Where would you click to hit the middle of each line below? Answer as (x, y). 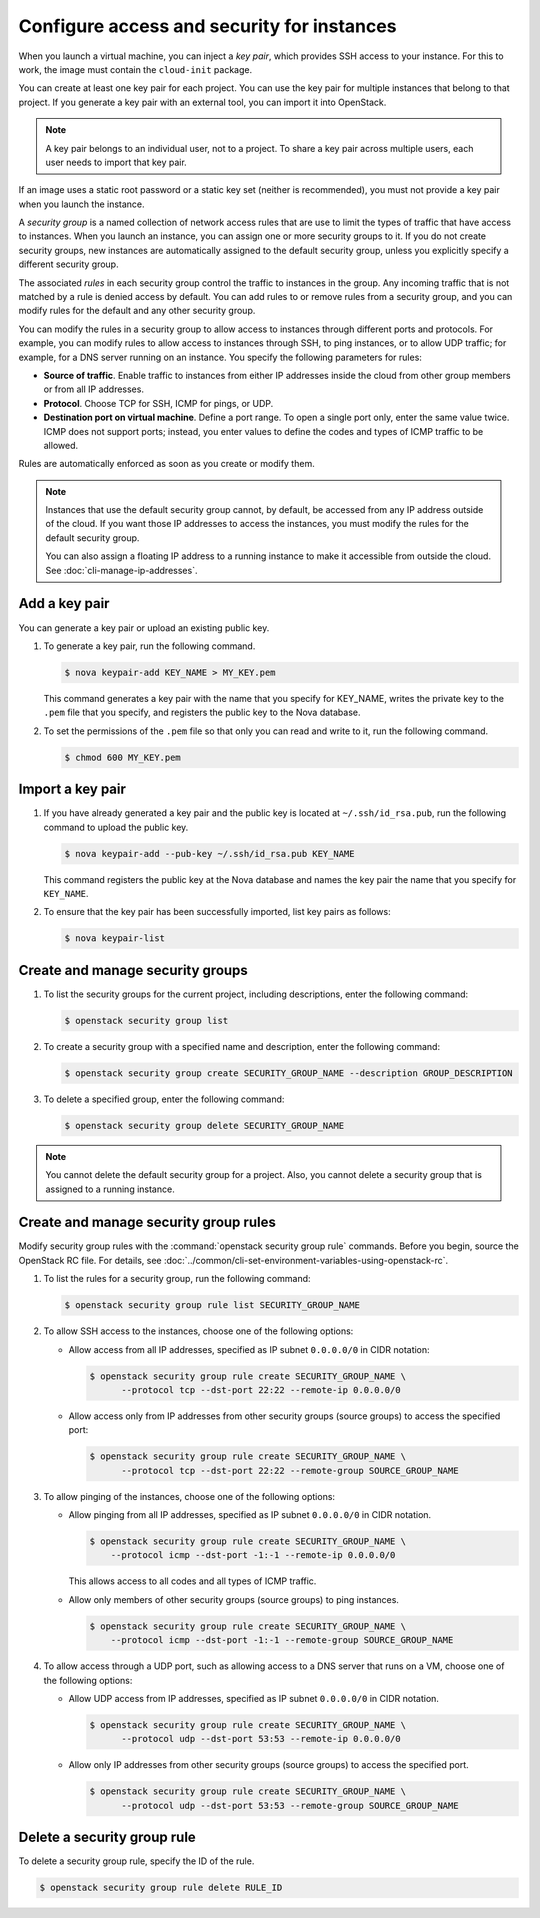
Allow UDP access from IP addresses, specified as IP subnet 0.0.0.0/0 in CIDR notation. (254, 1698)
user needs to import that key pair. (116, 162)
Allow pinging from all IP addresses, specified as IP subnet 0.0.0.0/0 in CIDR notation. (250, 1515)
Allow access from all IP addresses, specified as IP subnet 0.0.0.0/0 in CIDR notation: (249, 1349)
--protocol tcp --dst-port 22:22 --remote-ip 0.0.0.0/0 (261, 1389)
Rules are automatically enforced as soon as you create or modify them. (166, 464)
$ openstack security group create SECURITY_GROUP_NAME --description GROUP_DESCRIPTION (289, 1073)
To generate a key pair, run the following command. (149, 646)
